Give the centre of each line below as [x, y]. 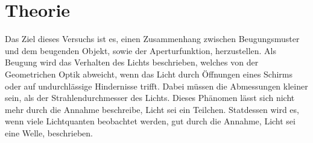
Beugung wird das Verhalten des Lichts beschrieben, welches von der [132, 62]
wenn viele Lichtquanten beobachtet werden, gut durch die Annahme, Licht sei [150, 121]
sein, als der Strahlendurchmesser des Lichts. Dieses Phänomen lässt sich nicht [150, 98]
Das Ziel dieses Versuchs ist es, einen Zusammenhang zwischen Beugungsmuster [152, 39]
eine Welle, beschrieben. [49, 132]
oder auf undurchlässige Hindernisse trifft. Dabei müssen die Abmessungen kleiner [156, 86]
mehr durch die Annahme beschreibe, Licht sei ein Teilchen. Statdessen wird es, [152, 109]
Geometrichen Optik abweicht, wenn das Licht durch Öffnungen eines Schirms [149, 74]
